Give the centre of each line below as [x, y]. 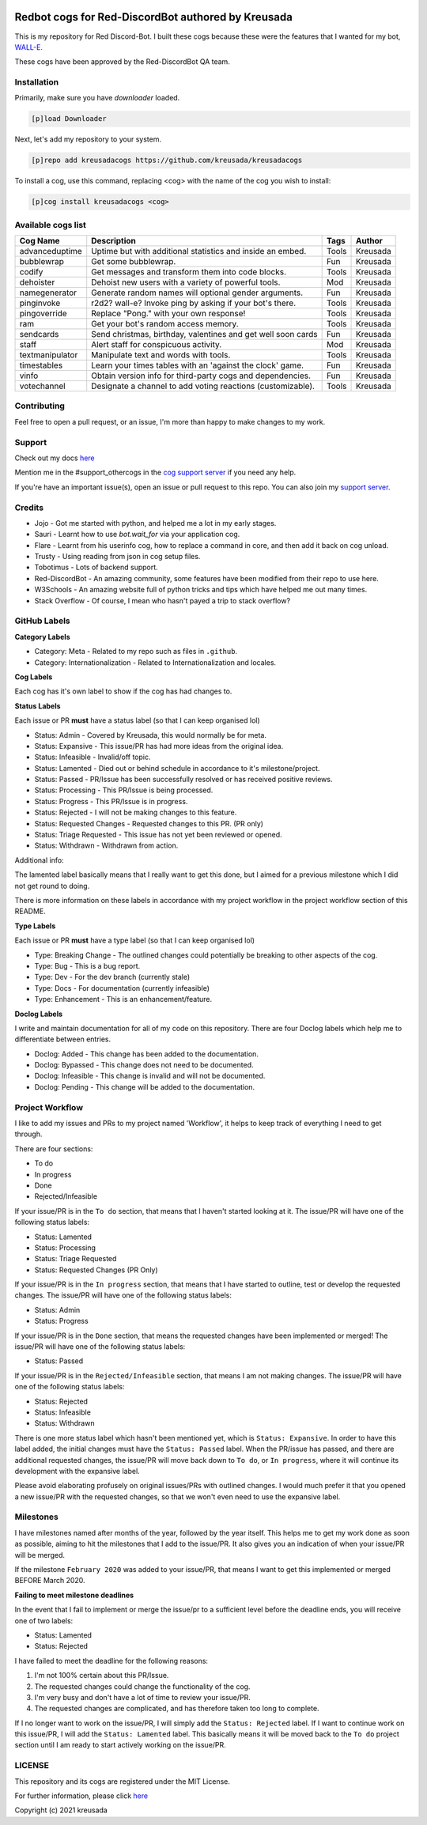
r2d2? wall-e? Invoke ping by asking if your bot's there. [194, 303]
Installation [37, 82]
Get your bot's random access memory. [165, 324]
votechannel [43, 386]
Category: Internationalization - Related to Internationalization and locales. [155, 662]
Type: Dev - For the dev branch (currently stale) [112, 977]
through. [28, 1134]
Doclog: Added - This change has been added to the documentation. [146, 1054]
